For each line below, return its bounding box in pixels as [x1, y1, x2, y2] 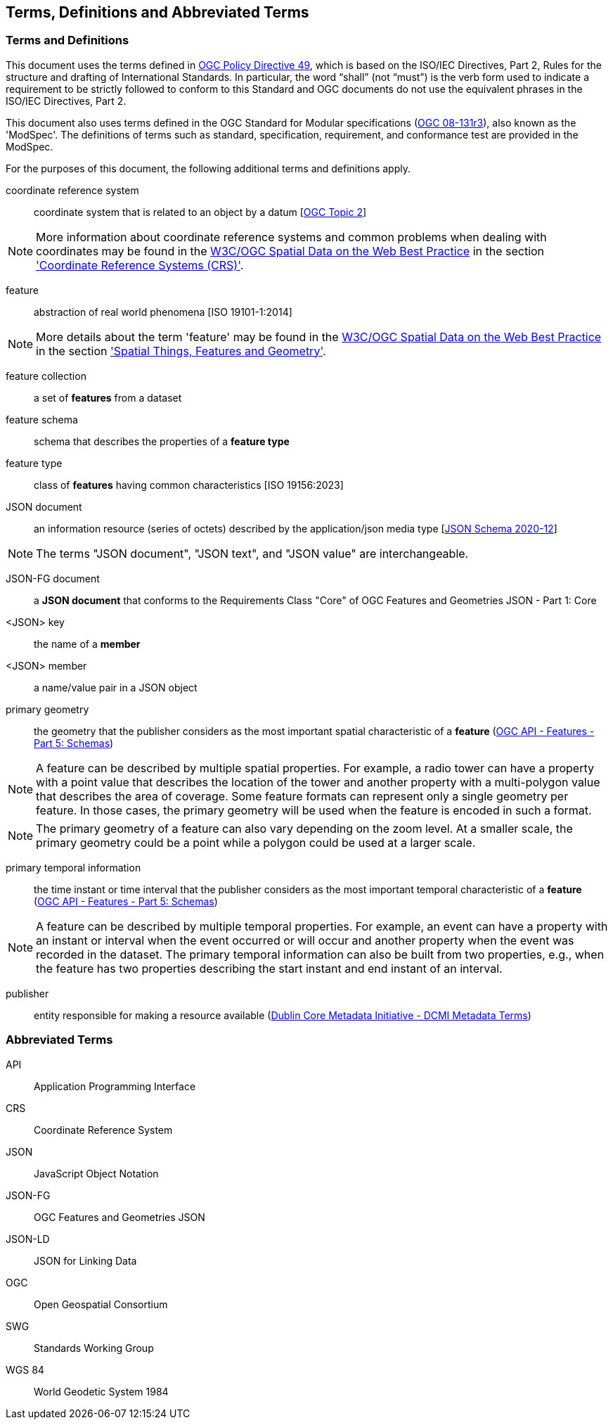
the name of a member [34, 637, 141, 650]
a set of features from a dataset [34, 391, 182, 404]
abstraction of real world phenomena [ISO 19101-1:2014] [34, 305, 292, 318]
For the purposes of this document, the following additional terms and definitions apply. [6, 162, 411, 174]
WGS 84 [6, 1363, 44, 1376]
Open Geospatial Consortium [34, 1298, 168, 1310]
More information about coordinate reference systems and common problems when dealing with [36, 229, 547, 244]
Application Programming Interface [34, 1080, 196, 1092]
